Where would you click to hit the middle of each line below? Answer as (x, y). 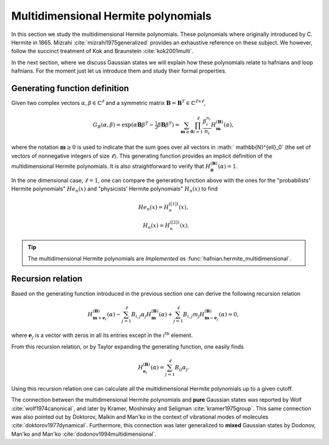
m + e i (99, 318)
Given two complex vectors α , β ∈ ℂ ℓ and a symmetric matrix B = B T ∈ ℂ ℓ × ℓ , (108, 103)
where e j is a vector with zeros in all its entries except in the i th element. (102, 336)
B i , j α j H (141, 315)
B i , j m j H (194, 315)
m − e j (211, 318)
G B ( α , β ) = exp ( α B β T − (123, 125)
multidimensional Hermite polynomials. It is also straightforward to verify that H (111, 166)
